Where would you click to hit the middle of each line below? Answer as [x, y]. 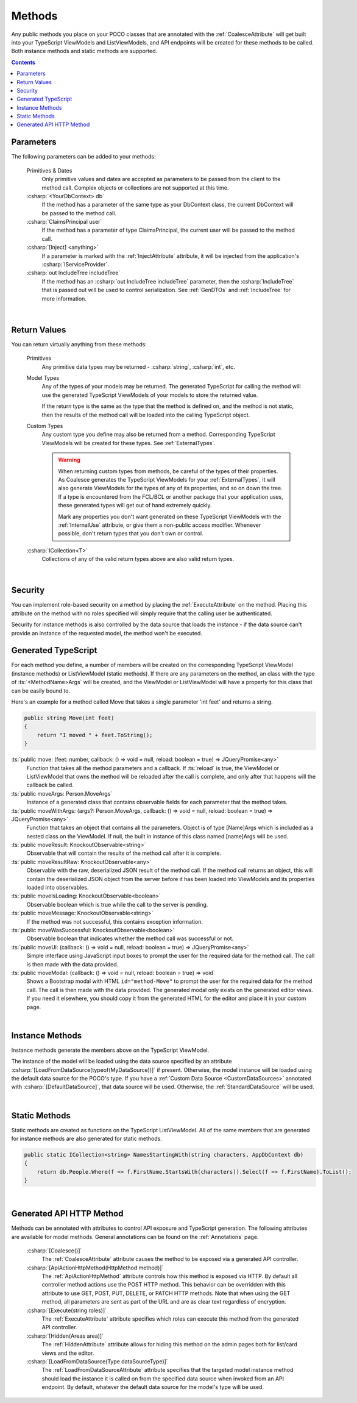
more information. [64, 298]
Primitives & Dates [49, 170]
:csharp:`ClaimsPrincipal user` [64, 222]
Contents [23, 62]
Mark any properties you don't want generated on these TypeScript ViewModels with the [170, 516]
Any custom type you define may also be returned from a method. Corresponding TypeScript [158, 434]
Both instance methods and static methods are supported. [84, 51]
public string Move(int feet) [69, 718]
